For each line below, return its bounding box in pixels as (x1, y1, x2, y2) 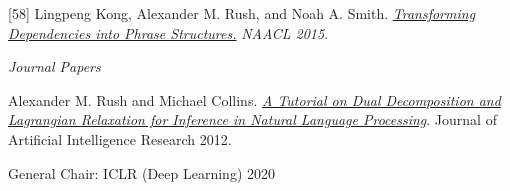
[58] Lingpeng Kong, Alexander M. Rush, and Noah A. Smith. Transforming (8, 3, 476, 23)
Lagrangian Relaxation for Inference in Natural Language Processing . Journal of (8, 109, 497, 130)
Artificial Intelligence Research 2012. (8, 128, 232, 149)
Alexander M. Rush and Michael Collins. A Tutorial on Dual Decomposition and (8, 89, 501, 110)
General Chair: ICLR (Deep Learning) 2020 (8, 162, 275, 183)
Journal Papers (8, 56, 101, 77)
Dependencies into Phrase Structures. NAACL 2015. (8, 22, 329, 43)
